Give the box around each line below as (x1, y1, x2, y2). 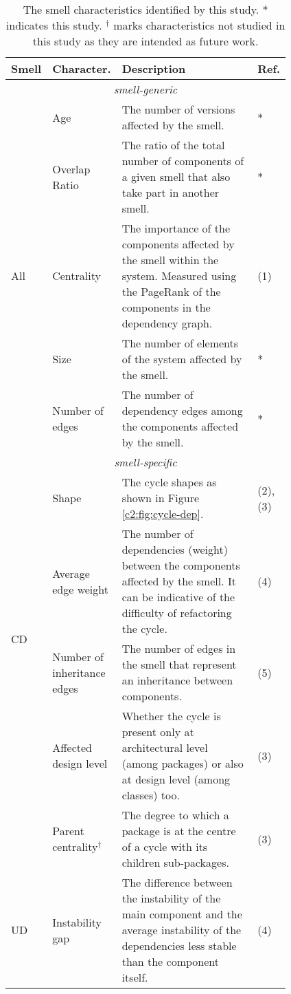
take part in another (121, 184, 220, 200)
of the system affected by (121, 351, 242, 367)
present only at (121, 724, 194, 739)
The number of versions (121, 101, 235, 117)
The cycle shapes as (121, 474, 217, 490)
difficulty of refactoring (121, 605, 232, 620)
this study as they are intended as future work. (32, 33, 259, 49)
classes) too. (121, 787, 180, 803)
